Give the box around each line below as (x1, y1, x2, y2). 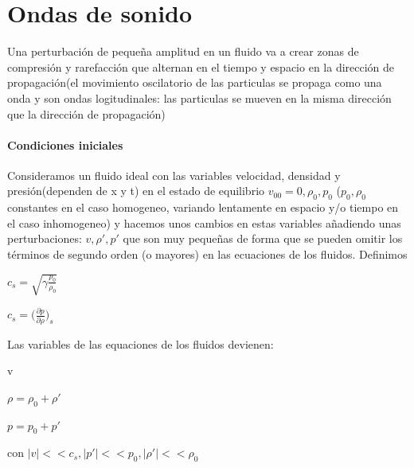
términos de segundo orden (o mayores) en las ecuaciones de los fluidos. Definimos (7, 246, 408, 263)
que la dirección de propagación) (7, 105, 166, 122)
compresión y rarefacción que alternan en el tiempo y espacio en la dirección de (7, 58, 395, 75)
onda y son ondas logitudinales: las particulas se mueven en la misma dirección (7, 89, 392, 106)
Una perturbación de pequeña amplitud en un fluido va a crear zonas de (7, 43, 359, 60)
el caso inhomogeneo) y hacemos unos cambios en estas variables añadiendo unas (7, 214, 401, 231)
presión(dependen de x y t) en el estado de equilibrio (7, 182, 265, 199)
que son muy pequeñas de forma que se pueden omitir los (123, 230, 403, 247)
